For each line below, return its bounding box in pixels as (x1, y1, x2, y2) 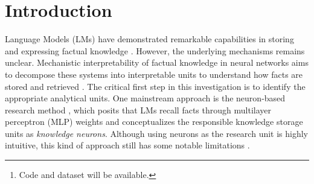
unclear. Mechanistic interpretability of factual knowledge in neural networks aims (5, 56, 309, 69)
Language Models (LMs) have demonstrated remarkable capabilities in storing (5, 33, 294, 45)
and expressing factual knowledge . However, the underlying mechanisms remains (5, 44, 305, 57)
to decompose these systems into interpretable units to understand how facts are (5, 68, 303, 80)
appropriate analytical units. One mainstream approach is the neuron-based (5, 92, 286, 104)
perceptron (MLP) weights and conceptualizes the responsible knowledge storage (5, 115, 303, 128)
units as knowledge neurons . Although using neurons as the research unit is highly (5, 127, 309, 139)
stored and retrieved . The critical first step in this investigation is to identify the (5, 80, 306, 92)
